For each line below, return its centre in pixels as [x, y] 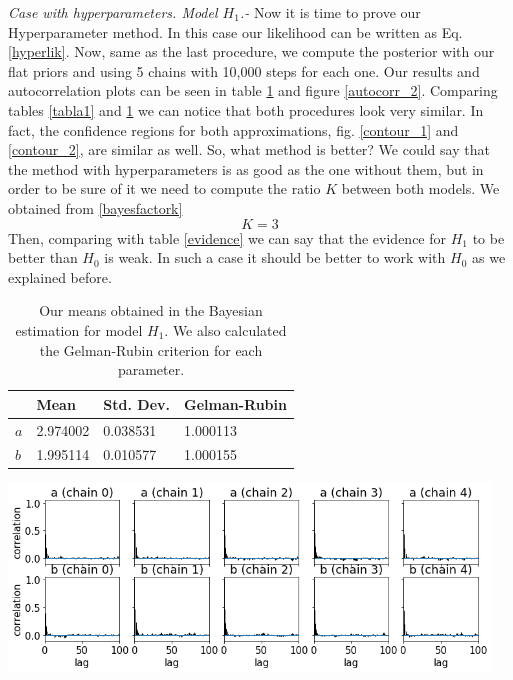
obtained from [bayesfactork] [95, 207]
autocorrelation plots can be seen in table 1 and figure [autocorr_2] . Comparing [253, 90]
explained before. [60, 276]
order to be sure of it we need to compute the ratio [164, 188]
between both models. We [420, 188]
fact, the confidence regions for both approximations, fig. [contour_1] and [233, 129]
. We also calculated [225, 329]
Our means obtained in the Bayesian [151, 310]
